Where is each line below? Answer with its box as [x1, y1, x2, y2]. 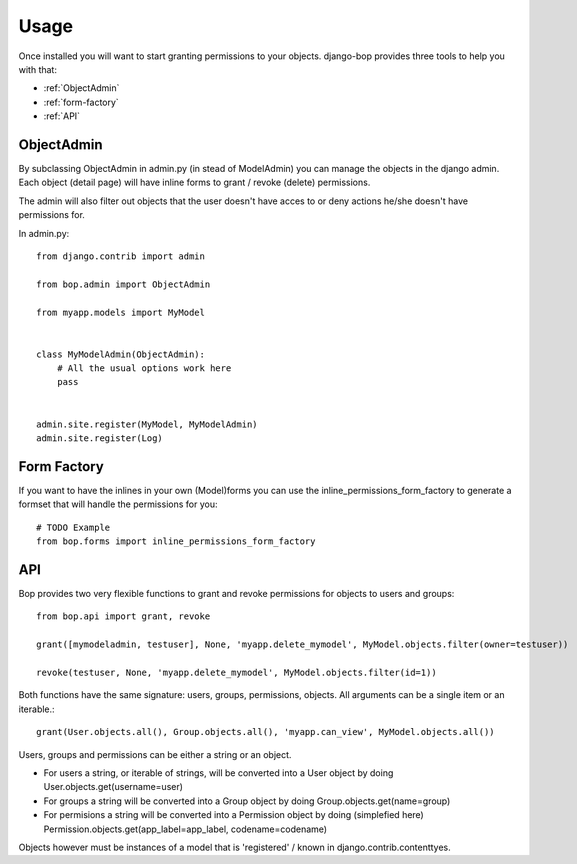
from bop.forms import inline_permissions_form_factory [36, 536, 316, 547]
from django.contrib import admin [36, 250, 205, 262]
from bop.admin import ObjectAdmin [36, 278, 211, 290]
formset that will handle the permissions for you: [18, 498, 218, 510]
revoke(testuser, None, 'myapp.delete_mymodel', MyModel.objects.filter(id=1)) [36, 666, 437, 678]
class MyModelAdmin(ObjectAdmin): [36, 348, 205, 360]
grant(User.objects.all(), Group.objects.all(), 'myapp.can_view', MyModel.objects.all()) [36, 726, 495, 738]
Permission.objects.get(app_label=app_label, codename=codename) [43, 823, 328, 835]
